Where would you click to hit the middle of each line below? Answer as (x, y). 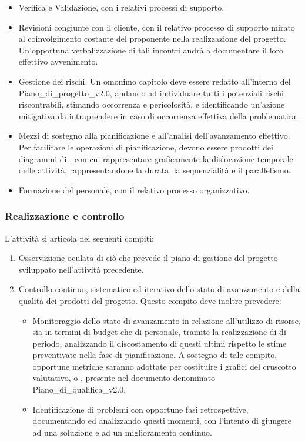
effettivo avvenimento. (58, 61)
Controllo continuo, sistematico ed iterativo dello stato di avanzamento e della (159, 289)
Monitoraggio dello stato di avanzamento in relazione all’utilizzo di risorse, (167, 320)
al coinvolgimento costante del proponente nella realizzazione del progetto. (152, 38)
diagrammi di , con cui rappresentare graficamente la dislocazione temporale (156, 158)
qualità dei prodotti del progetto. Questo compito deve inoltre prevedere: (150, 300)
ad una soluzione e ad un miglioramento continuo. (123, 432)
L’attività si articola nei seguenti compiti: (79, 238)
